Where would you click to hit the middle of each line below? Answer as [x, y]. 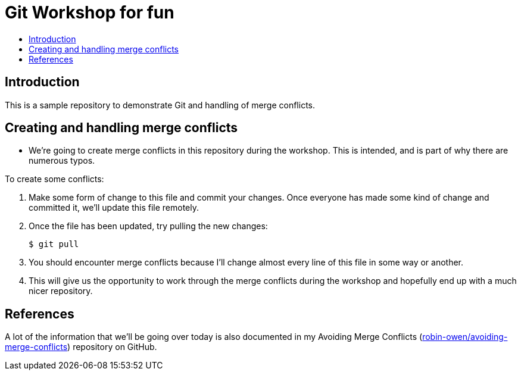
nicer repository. [61, 291]
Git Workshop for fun [90, 12]
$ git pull [54, 244]
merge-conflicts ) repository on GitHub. [81, 347]
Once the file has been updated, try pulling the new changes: [148, 226]
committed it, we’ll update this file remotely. [114, 208]
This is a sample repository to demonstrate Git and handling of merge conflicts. [160, 105]
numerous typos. [62, 161]
